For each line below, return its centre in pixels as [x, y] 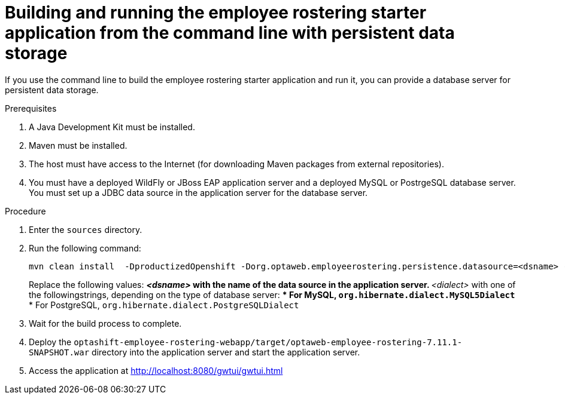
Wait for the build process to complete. [105, 323]
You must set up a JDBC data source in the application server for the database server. [198, 192]
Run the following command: [85, 248]
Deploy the [50, 342]
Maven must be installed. [78, 145]
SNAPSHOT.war [59, 352]
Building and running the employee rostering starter [216, 13]
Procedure [25, 211]
